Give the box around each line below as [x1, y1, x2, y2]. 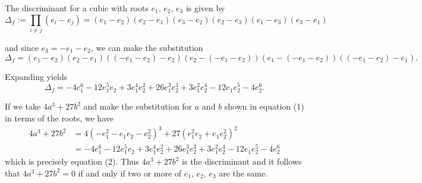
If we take [5, 100, 41, 113]
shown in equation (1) [224, 100, 304, 113]
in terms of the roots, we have [5, 111, 114, 124]
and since [5, 41, 39, 53]
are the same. [219, 166, 267, 179]
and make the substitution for [83, 100, 193, 113]
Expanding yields [5, 70, 68, 82]
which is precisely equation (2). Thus [5, 155, 139, 168]
